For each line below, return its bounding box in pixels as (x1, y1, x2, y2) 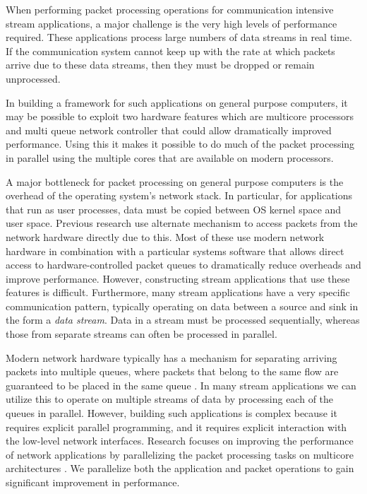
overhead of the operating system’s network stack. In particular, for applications (6, 188, 353, 203)
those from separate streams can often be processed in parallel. (6, 327, 277, 341)
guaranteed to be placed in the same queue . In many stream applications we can (6, 377, 356, 392)
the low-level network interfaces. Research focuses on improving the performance (6, 433, 354, 448)
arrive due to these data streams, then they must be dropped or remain (6, 57, 315, 72)
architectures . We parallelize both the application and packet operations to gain (6, 461, 354, 476)
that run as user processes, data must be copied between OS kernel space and (6, 201, 342, 216)
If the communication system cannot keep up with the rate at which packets (6, 43, 335, 58)
